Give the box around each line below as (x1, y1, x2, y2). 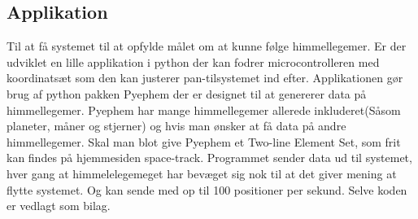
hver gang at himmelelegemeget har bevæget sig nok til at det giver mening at (7, 164, 397, 182)
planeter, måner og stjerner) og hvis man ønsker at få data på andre (7, 117, 346, 134)
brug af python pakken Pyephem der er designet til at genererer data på (7, 85, 367, 102)
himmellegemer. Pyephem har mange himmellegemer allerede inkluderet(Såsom (7, 101, 401, 118)
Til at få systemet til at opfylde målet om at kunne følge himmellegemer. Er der (7, 37, 407, 55)
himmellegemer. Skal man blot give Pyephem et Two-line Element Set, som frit (7, 133, 401, 150)
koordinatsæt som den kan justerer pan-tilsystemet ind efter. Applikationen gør (7, 69, 403, 86)
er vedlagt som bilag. (7, 197, 111, 214)
